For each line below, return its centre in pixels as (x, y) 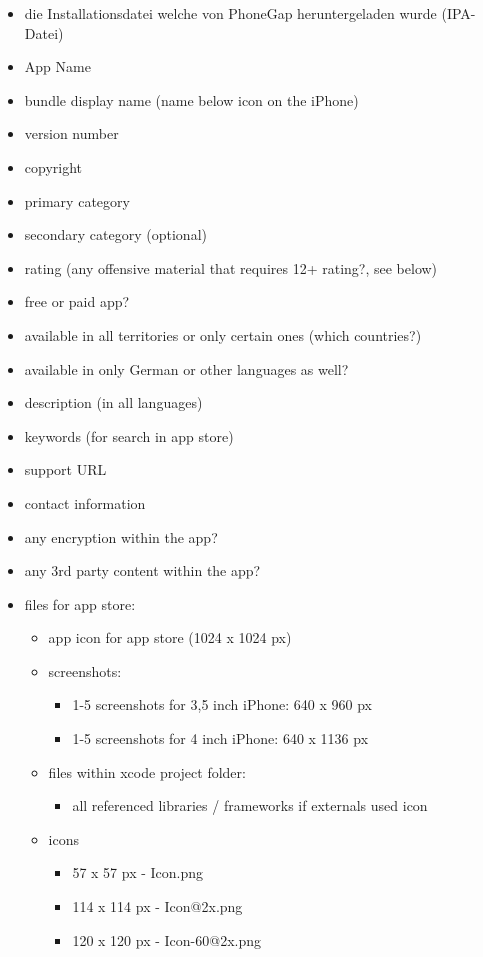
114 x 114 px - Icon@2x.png (157, 906)
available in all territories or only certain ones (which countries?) (223, 334)
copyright (53, 166)
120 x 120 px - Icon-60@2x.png (166, 939)
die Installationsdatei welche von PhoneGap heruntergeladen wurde (230, 13)
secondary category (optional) (115, 234)
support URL (65, 469)
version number (71, 133)
